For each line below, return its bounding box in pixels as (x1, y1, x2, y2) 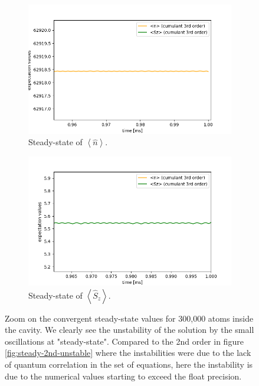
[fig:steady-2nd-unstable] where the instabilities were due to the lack (5, 346, 251, 359)
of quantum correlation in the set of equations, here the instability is (5, 358, 253, 370)
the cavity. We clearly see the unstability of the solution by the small (5, 323, 254, 336)
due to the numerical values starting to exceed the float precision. (5, 369, 242, 382)
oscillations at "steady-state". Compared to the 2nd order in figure (5, 335, 244, 347)
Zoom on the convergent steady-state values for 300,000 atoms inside (5, 312, 254, 324)
